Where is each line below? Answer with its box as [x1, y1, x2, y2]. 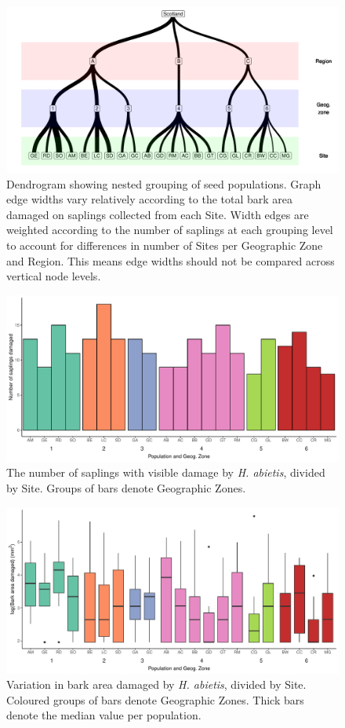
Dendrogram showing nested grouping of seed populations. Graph [6, 175, 321, 192]
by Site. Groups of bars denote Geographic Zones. [6, 479, 246, 496]
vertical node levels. [6, 268, 101, 284]
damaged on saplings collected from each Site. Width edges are [6, 206, 309, 222]
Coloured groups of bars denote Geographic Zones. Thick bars [6, 691, 304, 708]
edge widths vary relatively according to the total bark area [6, 191, 293, 207]
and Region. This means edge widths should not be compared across [6, 252, 335, 269]
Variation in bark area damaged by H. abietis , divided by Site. [6, 676, 307, 693]
